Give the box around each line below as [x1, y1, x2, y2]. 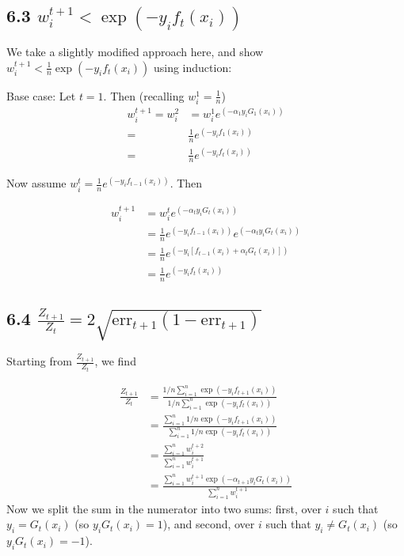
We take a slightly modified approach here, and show [6, 43, 264, 60]
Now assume [6, 175, 67, 191]
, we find [94, 353, 136, 369]
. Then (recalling [103, 87, 185, 104]
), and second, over [162, 516, 255, 532]
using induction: [153, 59, 232, 75]
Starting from [6, 353, 72, 369]
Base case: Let [6, 87, 76, 104]
